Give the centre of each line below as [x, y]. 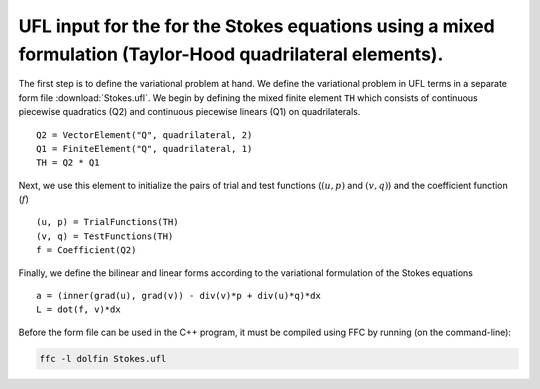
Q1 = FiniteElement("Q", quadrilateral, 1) [144, 148]
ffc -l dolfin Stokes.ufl [103, 358]
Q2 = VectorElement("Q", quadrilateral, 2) [144, 134]
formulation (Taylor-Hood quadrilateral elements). [231, 54]
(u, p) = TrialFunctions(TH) [107, 222]
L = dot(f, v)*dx [78, 309]
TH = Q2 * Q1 [68, 163]
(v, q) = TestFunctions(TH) [105, 236]
